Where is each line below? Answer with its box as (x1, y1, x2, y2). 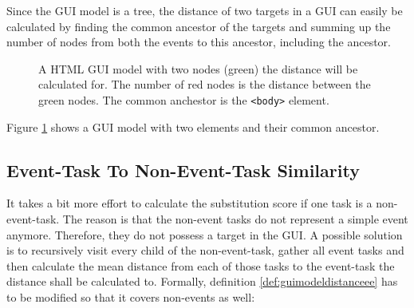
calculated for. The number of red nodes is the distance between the (38, 76, 371, 93)
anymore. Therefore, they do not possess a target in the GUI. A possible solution (6, 226, 403, 243)
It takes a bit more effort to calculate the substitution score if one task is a (6, 195, 373, 211)
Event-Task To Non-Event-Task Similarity (6, 157, 360, 182)
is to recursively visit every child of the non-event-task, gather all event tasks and (6, 242, 404, 259)
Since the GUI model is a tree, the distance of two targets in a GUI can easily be (6, 2, 403, 18)
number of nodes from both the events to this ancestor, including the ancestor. (6, 34, 391, 50)
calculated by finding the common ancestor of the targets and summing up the (6, 18, 391, 34)
